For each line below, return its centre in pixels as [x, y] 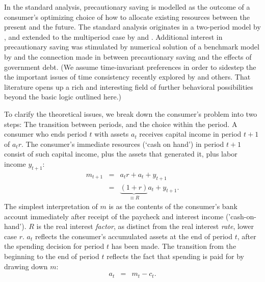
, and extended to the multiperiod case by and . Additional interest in [113, 36]
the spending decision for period [54, 246]
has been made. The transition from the [174, 246]
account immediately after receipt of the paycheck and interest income [114, 216]
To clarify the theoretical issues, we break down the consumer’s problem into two [131, 113]
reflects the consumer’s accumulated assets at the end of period [134, 236]
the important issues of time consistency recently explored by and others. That [127, 77]
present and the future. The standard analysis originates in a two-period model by [132, 27]
